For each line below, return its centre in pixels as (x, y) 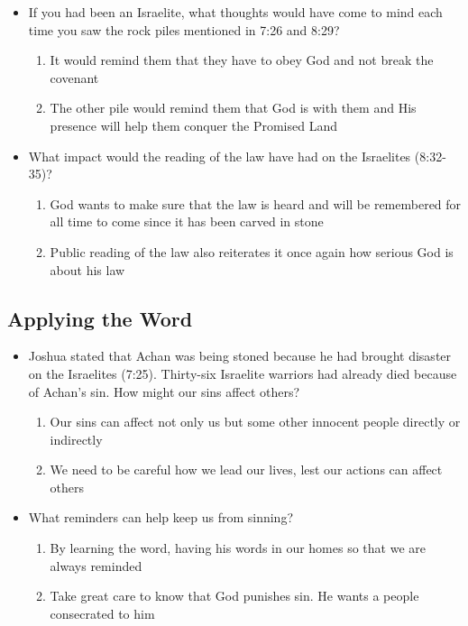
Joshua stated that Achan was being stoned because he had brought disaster (240, 356)
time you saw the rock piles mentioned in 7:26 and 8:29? (184, 29)
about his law (87, 269)
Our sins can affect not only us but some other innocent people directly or (255, 422)
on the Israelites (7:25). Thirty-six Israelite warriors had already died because (243, 373)
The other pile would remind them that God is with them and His (233, 108)
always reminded (96, 565)
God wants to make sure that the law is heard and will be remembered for (256, 203)
